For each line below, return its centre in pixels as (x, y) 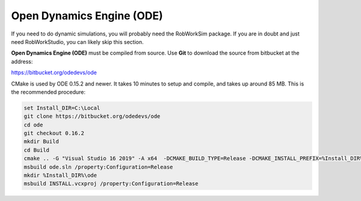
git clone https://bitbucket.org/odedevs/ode (92, 116)
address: (22, 61)
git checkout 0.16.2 (54, 133)
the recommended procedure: (48, 92)
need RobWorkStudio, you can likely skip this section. (77, 42)
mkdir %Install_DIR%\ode (60, 175)
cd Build (37, 150)
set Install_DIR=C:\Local (62, 108)
